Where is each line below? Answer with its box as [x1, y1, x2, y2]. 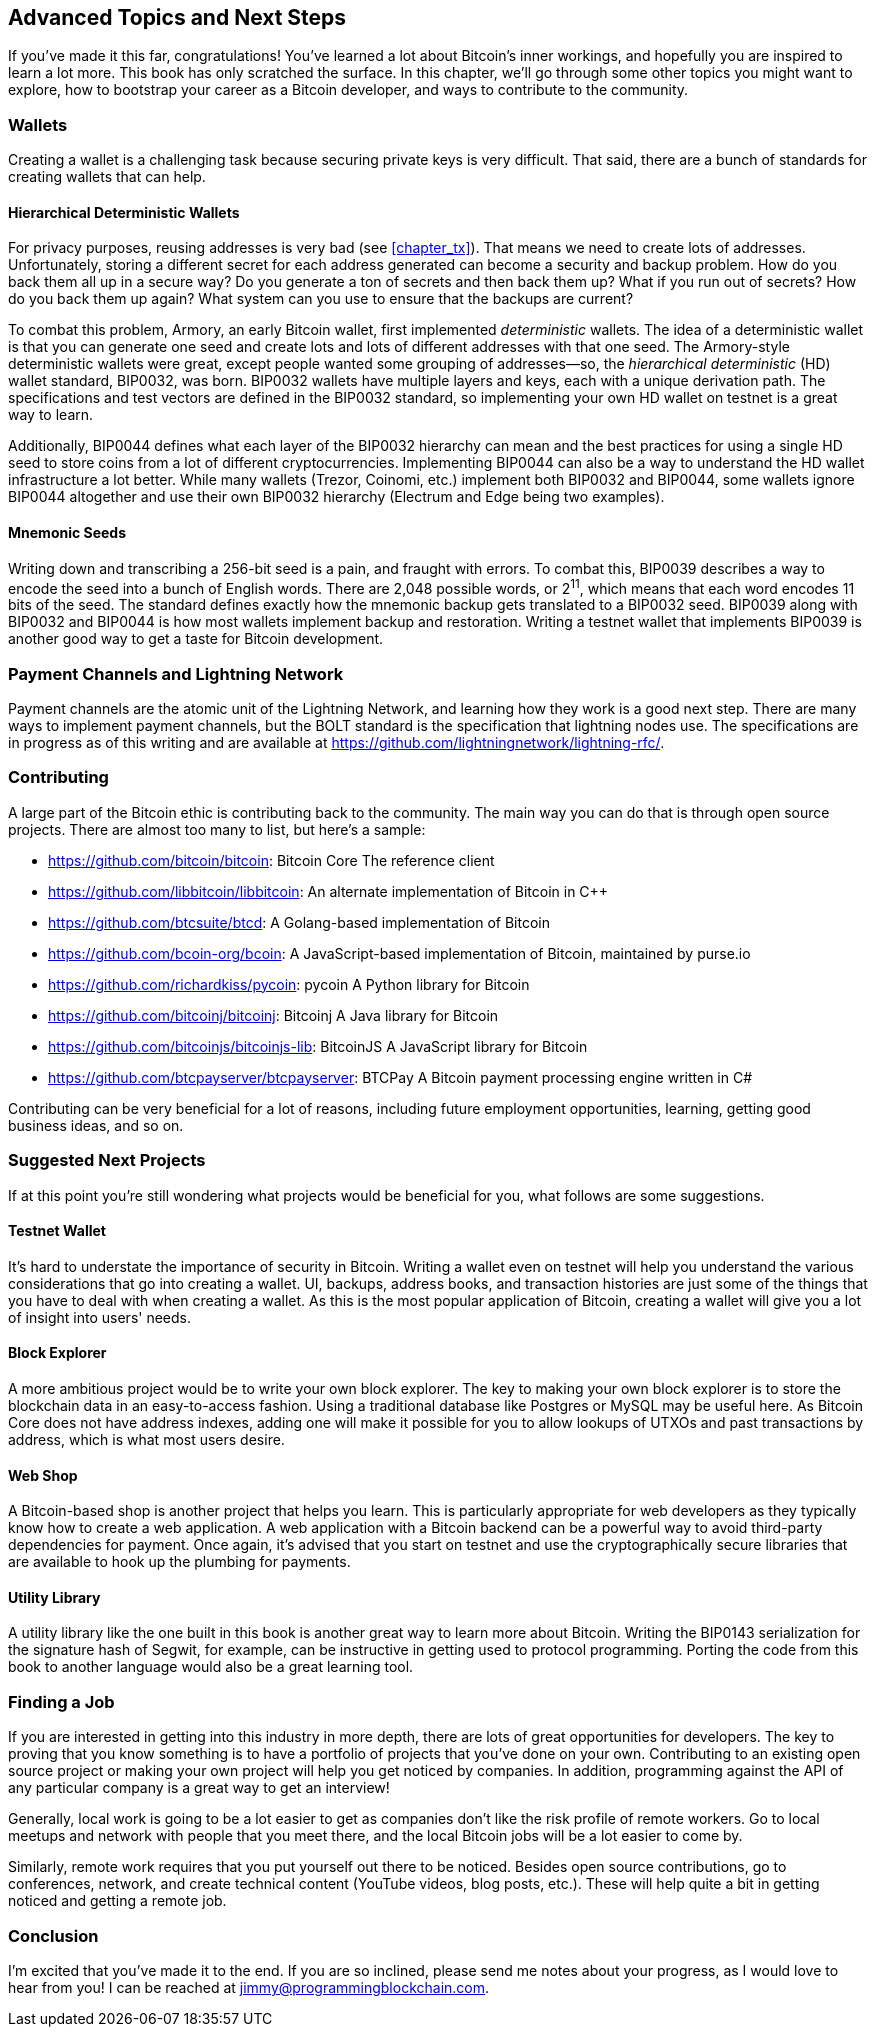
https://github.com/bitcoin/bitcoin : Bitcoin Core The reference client [48, 851, 495, 869]
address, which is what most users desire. [8, 1430, 285, 1448]
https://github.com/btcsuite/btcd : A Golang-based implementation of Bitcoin [48, 913, 550, 931]
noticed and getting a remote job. [8, 1892, 227, 1910]
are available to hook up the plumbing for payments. [8, 1553, 351, 1571]
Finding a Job [8, 1691, 115, 1712]
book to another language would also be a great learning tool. [8, 1658, 414, 1676]
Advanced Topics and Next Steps [8, 5, 347, 30]
